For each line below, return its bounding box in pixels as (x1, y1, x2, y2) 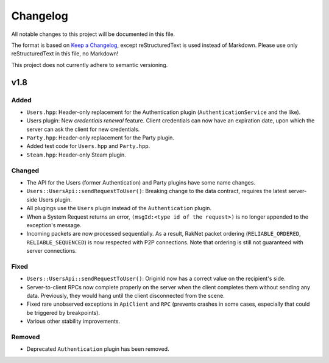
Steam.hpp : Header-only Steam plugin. (26, 151, 126, 158)
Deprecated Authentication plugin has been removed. (26, 345, 170, 353)
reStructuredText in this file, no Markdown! (11, 50, 119, 57)
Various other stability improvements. (26, 317, 121, 325)
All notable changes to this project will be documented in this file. (11, 30, 175, 38)
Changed (11, 166, 40, 175)
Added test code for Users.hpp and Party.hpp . (26, 143, 150, 150)
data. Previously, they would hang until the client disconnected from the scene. (26, 292, 225, 300)
